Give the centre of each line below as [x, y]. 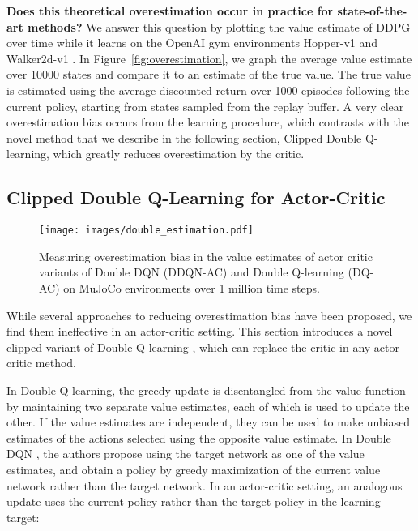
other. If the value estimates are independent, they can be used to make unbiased [209, 422]
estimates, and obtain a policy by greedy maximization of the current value [194, 469]
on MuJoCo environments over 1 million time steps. [192, 287]
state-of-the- [372, 11]
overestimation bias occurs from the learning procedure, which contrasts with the [208, 122]
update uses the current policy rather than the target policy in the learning [194, 501]
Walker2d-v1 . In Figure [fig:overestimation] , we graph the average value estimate [209, 58]
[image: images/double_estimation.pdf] [146, 231]
